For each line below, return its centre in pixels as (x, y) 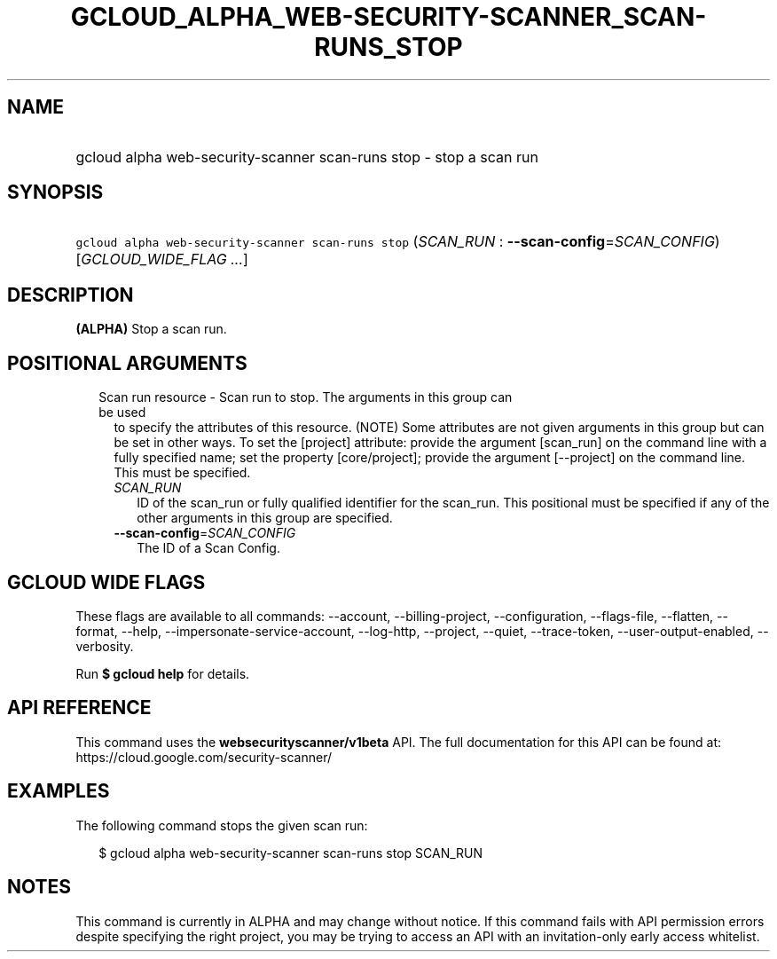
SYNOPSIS (55, 193)
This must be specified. (182, 473)
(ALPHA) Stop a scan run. (151, 329)
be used (122, 413)
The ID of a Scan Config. (208, 548)
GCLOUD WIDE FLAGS (106, 582)
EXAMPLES (59, 791)
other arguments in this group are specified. (265, 518)
